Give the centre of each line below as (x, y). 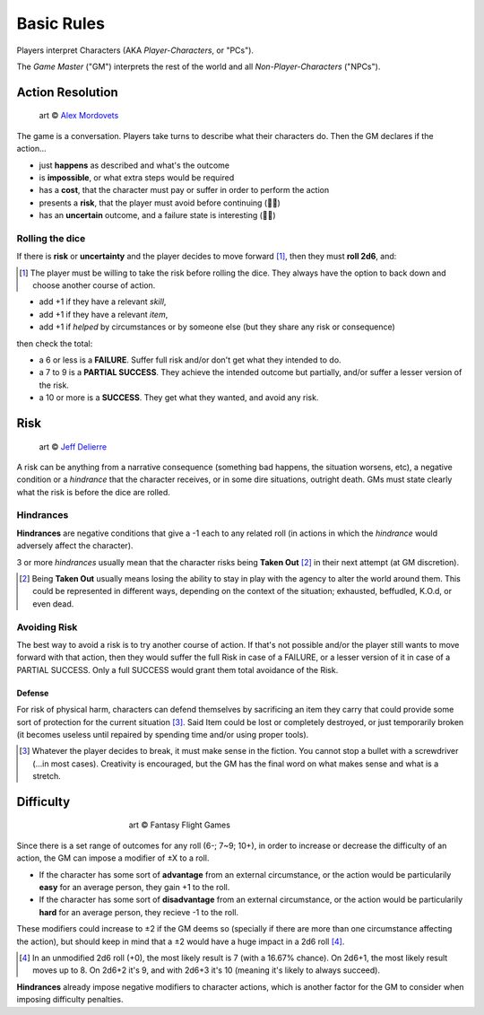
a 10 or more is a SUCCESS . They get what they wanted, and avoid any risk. (179, 398)
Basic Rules (60, 23)
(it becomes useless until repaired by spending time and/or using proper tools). (163, 734)
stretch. (47, 776)
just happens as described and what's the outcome (134, 165)
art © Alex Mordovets (79, 116)
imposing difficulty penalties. (70, 1000)
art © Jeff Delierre (73, 446)
